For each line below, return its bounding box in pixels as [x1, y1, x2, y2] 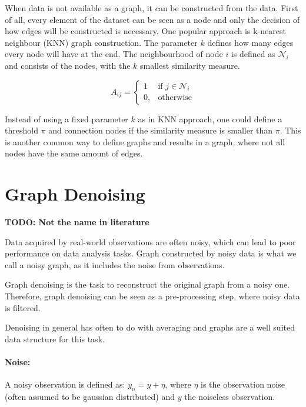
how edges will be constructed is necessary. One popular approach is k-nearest [5, 25, 286, 37]
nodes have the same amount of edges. [5, 147, 143, 159]
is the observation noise [201, 378, 285, 391]
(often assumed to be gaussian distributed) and [5, 391, 175, 402]
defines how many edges [207, 36, 294, 48]
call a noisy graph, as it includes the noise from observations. [5, 258, 225, 271]
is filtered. [5, 301, 41, 313]
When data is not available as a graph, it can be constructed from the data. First [5, 2, 298, 14]
